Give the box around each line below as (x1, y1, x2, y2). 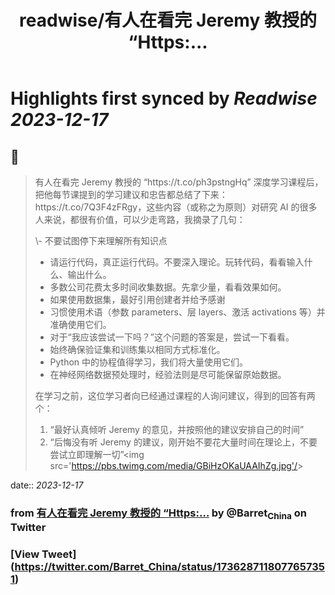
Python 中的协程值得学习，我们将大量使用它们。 (49, 356, 249, 368)
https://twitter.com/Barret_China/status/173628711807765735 (14, 560, 325, 574)
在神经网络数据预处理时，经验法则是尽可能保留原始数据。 (49, 369, 287, 380)
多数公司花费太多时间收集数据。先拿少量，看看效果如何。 (49, 281, 287, 293)
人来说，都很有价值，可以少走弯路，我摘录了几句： (34, 214, 246, 225)
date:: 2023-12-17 (10, 479, 84, 491)
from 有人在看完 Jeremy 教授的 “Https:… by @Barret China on (10, 506, 307, 522)
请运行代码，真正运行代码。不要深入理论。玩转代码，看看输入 (49, 256, 305, 268)
